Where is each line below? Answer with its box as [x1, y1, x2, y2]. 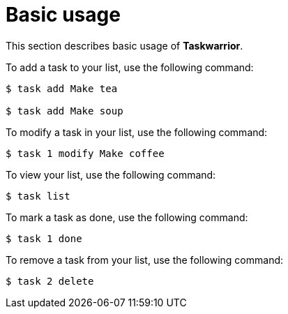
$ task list [6, 190, 70, 202]
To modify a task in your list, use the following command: [6, 126, 268, 138]
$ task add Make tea [6, 82, 118, 94]
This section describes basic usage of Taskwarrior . [6, 39, 243, 52]
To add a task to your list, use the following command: [6, 61, 254, 73]
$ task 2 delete [6, 275, 94, 287]
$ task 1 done [6, 232, 82, 244]
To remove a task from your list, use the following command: [6, 253, 284, 266]
